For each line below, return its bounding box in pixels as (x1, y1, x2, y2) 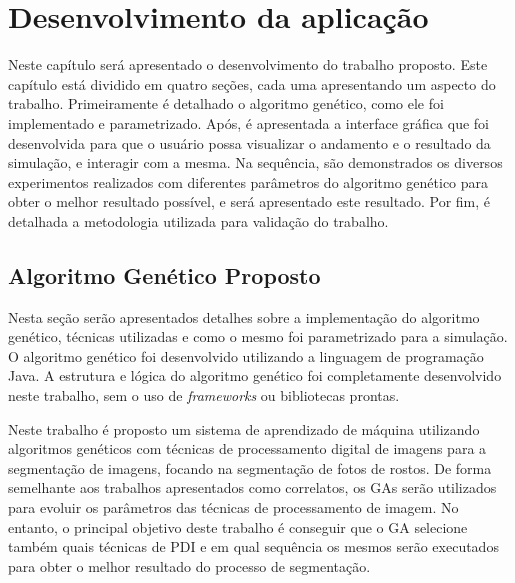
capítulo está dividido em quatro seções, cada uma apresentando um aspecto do (8, 73, 496, 94)
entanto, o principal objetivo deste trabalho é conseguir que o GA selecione (8, 516, 468, 537)
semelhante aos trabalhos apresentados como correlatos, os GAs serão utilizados (8, 477, 497, 498)
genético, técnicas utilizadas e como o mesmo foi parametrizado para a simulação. (8, 326, 508, 347)
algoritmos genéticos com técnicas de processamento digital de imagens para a (8, 438, 487, 459)
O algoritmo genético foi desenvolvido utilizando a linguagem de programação (8, 345, 484, 366)
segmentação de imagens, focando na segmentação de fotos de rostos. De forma (8, 457, 492, 478)
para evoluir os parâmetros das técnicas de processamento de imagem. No (8, 497, 459, 518)
